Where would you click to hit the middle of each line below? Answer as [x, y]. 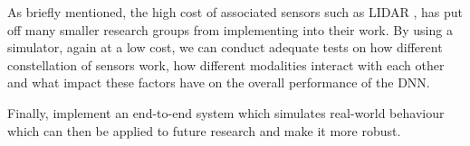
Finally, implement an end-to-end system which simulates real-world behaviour [226, 112]
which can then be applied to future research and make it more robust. [204, 130]
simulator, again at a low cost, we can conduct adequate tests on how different [225, 47]
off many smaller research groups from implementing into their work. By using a [230, 29]
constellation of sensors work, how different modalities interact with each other [226, 64]
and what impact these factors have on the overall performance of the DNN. [219, 82]
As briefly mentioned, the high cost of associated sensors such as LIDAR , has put [235, 12]
